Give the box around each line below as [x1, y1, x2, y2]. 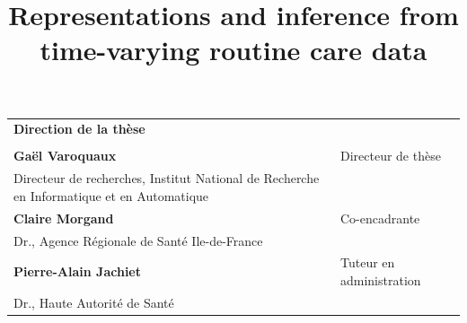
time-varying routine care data [40, 31, 427, 68]
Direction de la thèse [13, 119, 145, 138]
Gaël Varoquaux [13, 146, 117, 165]
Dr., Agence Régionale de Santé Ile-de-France [13, 231, 263, 249]
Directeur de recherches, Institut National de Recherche [13, 169, 320, 188]
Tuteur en [339, 253, 395, 272]
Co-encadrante [339, 208, 420, 227]
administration [339, 270, 421, 289]
